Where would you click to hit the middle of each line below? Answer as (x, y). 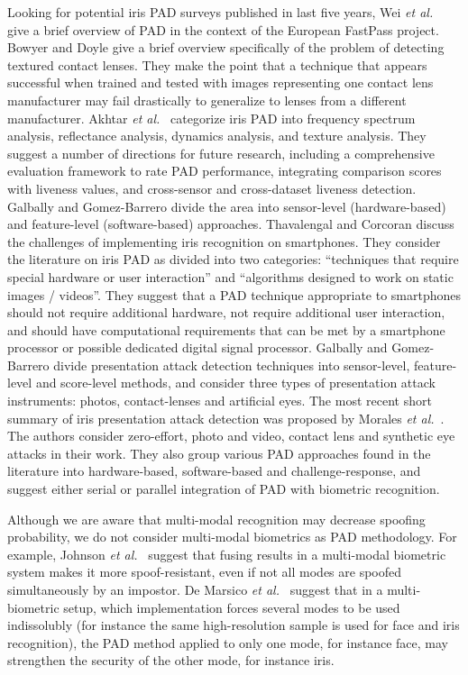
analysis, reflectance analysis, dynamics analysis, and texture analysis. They (217, 136)
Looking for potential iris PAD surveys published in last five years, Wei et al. (220, 12)
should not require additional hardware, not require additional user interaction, (226, 312)
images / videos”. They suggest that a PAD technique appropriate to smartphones (234, 294)
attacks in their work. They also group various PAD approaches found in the (219, 453)
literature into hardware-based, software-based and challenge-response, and (214, 471)
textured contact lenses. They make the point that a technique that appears (217, 64)
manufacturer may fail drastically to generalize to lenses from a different (207, 100)
